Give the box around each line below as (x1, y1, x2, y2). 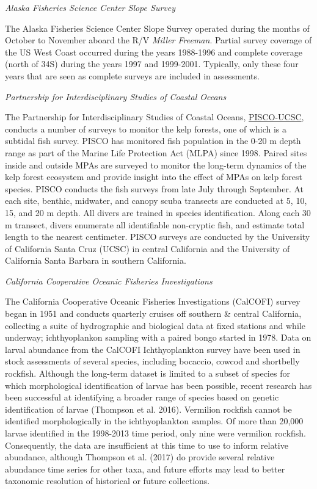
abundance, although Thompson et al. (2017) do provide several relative (5, 451, 275, 463)
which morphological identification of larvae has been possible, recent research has (5, 379, 312, 391)
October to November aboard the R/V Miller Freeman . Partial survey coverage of (5, 34, 312, 46)
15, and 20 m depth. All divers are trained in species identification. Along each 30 (5, 206, 311, 219)
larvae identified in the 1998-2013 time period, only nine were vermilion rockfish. (5, 427, 307, 439)
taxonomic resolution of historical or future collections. (5, 474, 210, 487)
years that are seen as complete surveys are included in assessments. (5, 69, 260, 82)
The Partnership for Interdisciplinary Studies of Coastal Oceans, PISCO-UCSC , (5, 110, 304, 123)
